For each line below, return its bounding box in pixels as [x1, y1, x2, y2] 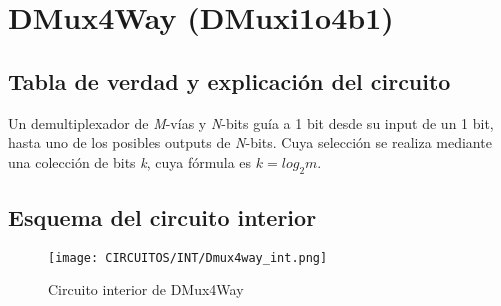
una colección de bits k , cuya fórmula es [8, 151, 252, 172]
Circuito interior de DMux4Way [48, 279, 244, 300]
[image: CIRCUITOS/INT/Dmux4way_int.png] [48, 250, 328, 265]
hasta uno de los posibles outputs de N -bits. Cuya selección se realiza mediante [8, 132, 492, 153]
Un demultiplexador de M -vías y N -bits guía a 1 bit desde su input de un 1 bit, [8, 112, 494, 133]
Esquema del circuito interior [8, 201, 317, 232]
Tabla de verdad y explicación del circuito [8, 65, 451, 96]
